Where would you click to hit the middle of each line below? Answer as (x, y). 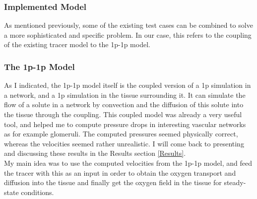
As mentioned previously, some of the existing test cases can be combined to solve (128, 25)
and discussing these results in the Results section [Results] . (95, 153)
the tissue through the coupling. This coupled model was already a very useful (123, 114)
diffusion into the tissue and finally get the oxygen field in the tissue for (113, 182)
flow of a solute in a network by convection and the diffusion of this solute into (124, 104)
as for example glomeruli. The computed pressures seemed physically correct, (121, 134)
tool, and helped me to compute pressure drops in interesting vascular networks (125, 124)
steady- (235, 182)
